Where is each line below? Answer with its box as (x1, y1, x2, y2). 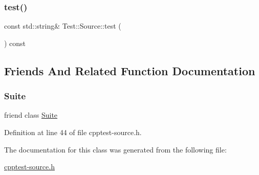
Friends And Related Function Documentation (4, 62, 255, 78)
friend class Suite (4, 110, 58, 120)
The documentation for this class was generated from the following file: (4, 144, 227, 155)
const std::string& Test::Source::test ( (4, 20, 121, 31)
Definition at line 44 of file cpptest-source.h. (4, 127, 142, 137)
